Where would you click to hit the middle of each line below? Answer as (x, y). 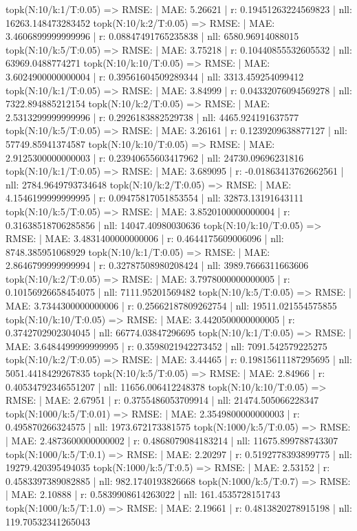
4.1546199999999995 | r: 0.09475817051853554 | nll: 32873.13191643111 (155, 198)
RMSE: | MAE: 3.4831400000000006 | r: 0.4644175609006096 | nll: (145, 238)
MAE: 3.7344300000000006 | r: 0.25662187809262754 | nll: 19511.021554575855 (171, 306)
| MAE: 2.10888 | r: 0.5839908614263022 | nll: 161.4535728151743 (143, 494)
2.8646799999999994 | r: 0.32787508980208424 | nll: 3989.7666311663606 (157, 265)
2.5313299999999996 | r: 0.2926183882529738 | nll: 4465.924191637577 (152, 117)
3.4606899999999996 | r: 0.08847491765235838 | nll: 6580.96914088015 (152, 36)
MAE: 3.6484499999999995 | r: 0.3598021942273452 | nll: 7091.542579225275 (166, 346)
